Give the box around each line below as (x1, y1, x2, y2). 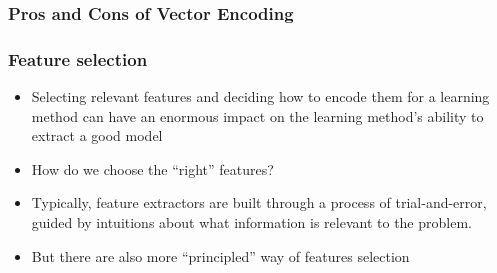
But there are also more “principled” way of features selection (31, 245, 410, 266)
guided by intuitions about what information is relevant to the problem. (31, 212, 472, 233)
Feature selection (8, 46, 148, 71)
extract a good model (31, 125, 163, 146)
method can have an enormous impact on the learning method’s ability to (31, 105, 484, 126)
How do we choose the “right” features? (31, 158, 274, 179)
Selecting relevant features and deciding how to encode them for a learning (31, 86, 490, 107)
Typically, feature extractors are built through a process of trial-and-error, (31, 192, 487, 213)
